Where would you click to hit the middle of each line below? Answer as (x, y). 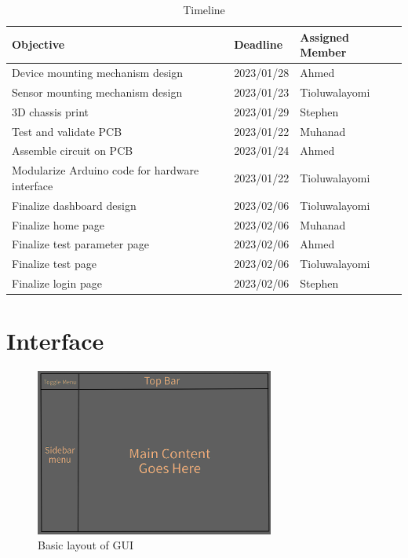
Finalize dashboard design (74, 205)
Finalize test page (54, 264)
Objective (38, 44)
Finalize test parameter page (80, 244)
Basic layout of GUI (86, 545)
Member (323, 52)
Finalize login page (57, 283)
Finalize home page (58, 224)
